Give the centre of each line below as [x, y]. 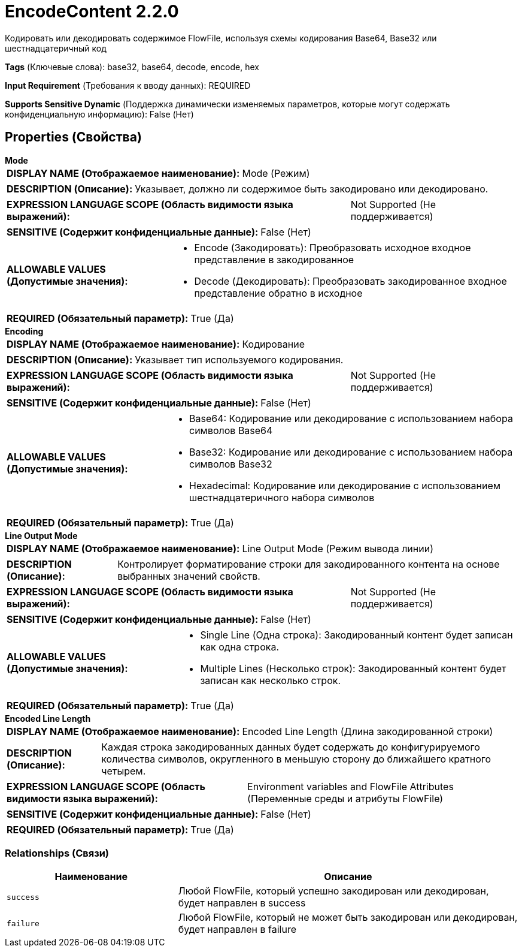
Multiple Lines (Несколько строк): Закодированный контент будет [353, 668]
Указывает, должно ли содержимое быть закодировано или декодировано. [312, 189]
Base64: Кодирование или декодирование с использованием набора [351, 418]
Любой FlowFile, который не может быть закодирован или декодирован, [348, 918]
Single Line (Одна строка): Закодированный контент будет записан [356, 635]
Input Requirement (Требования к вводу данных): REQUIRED [128, 85]
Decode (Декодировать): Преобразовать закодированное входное [350, 281]
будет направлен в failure [237, 930]
